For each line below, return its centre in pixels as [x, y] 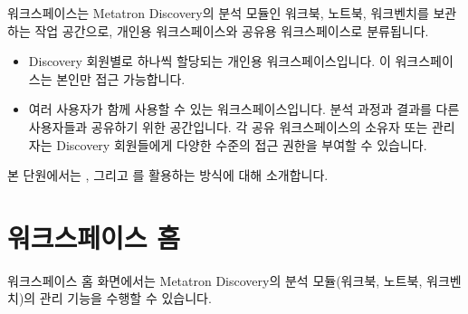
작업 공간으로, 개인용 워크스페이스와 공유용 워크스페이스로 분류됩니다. [232, 30]
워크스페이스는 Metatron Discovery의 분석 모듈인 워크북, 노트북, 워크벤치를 [218, 13]
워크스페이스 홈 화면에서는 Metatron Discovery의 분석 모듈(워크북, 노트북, [215, 280]
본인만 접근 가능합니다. [121, 78]
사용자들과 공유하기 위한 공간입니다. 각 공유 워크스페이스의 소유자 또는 [228, 126]
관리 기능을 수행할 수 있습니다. [125, 298]
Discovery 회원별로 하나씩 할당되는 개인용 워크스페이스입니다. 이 [210, 61]
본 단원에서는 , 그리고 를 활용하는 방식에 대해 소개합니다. [168, 175]
